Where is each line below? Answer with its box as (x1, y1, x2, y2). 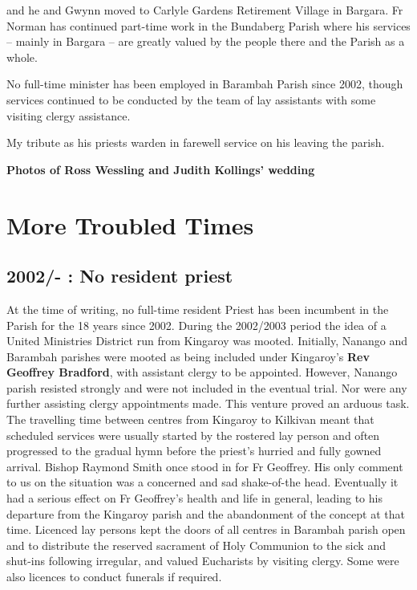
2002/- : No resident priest (6, 263, 233, 288)
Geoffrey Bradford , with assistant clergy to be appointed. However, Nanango (6, 364, 398, 380)
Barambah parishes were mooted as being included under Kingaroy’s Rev (6, 348, 370, 364)
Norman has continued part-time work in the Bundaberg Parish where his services (6, 17, 411, 34)
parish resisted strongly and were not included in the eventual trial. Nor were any (6, 379, 407, 396)
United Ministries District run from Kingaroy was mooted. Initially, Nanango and (6, 332, 408, 349)
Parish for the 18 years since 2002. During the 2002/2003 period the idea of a (6, 316, 387, 333)
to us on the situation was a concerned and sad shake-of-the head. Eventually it (6, 474, 399, 490)
